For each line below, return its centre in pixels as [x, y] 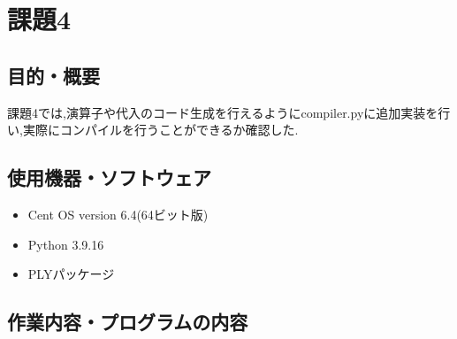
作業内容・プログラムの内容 [128, 322]
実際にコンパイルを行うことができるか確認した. [160, 130]
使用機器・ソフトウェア [109, 177]
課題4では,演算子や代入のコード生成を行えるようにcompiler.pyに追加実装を [223, 112]
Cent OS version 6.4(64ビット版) [118, 214]
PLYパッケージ [71, 274]
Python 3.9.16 [66, 244]
